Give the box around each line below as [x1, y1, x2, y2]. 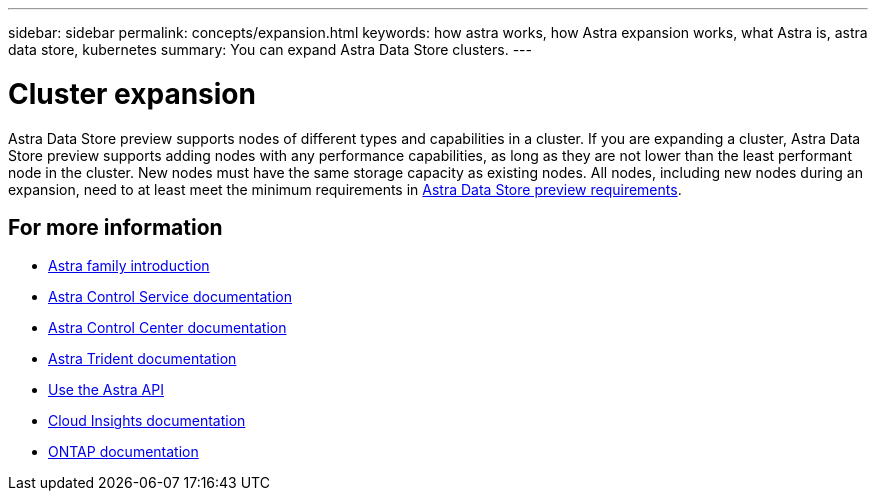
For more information [8, 214, 223, 240]
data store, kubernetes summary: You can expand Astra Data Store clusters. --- [8, 41, 532, 58]
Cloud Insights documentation [48, 412, 246, 430]
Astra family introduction [48, 257, 210, 275]
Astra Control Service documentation [48, 288, 293, 306]
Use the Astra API [48, 381, 164, 399]
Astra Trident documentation [48, 350, 237, 368]
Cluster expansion [8, 76, 256, 111]
